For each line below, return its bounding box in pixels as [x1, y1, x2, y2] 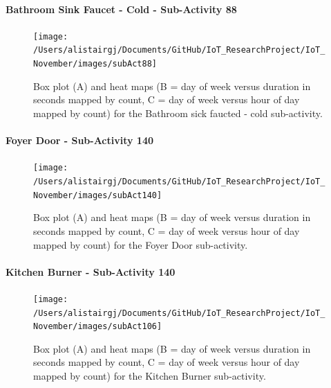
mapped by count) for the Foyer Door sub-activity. [33, 237, 248, 252]
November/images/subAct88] [33, 59, 157, 69]
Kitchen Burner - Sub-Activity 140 [6, 264, 176, 279]
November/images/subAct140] [33, 190, 162, 200]
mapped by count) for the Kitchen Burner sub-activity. [33, 369, 266, 383]
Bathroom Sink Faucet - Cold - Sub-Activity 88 [6, 1, 237, 16]
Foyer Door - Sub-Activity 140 [6, 133, 154, 148]
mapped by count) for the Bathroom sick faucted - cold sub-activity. [33, 105, 323, 120]
